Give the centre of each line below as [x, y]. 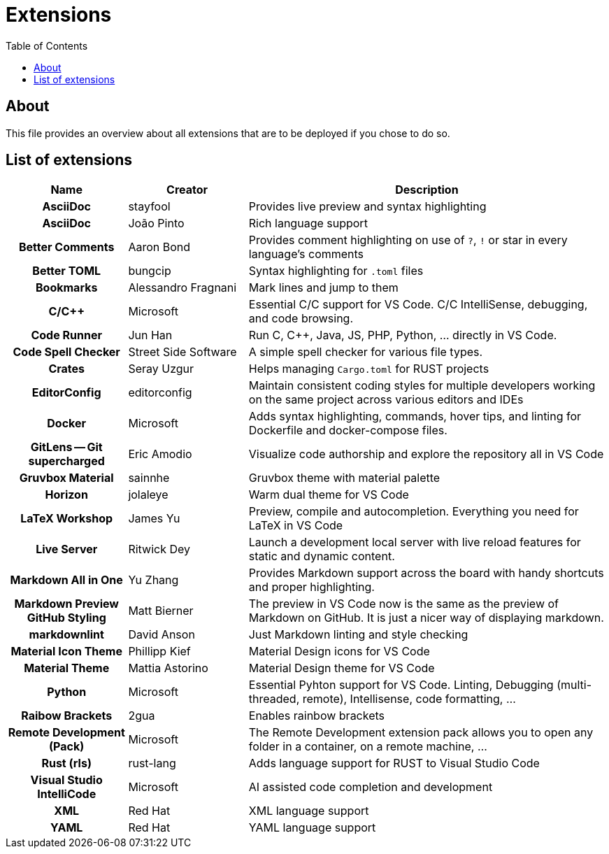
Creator [187, 190]
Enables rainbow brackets [317, 716]
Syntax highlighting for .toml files [336, 271]
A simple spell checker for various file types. [366, 352]
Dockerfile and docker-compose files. [348, 430]
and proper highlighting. [311, 587]
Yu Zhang [153, 580]
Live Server [67, 549]
